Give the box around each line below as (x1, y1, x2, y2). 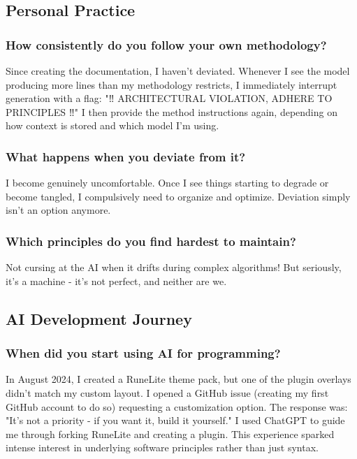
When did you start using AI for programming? (6, 344, 281, 362)
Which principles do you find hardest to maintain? (6, 232, 296, 249)
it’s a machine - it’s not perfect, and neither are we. (6, 273, 227, 288)
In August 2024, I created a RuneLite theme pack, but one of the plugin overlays (6, 372, 351, 386)
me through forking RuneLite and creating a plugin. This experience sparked (6, 426, 335, 441)
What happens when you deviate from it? (6, 147, 246, 165)
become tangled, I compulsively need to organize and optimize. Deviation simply (6, 189, 351, 203)
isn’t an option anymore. (6, 203, 111, 217)
